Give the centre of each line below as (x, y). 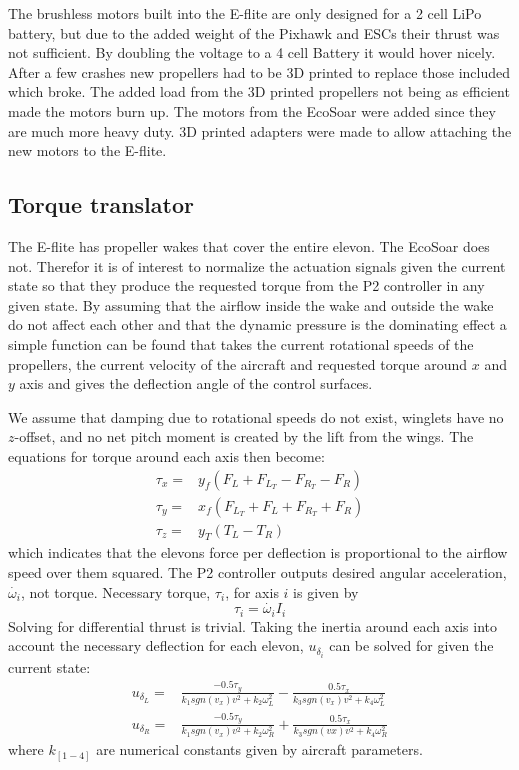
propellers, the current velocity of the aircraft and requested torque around (238, 363)
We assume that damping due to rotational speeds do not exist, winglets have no (256, 416)
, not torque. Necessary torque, (115, 591)
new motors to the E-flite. (87, 150)
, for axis (252, 591)
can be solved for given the (411, 645)
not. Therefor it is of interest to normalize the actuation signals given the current (257, 265)
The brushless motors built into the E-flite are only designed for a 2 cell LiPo (245, 13)
